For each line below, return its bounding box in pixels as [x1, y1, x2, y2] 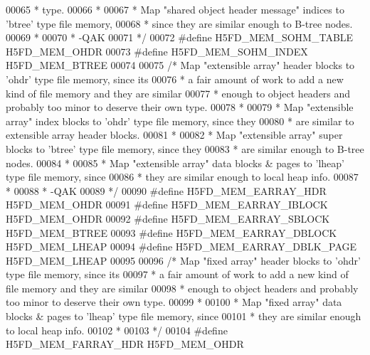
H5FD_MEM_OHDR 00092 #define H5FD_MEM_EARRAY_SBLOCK [6, 211, 330, 226]
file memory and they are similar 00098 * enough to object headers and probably [6, 280, 359, 295]
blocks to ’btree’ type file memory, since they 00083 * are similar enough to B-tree [6, 141, 364, 156]
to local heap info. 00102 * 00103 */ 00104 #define [6, 322, 228, 337]
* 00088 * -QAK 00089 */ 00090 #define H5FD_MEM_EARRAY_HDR [6, 183, 327, 198]
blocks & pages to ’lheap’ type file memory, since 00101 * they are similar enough [6, 309, 361, 324]
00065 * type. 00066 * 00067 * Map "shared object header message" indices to [6, 2, 344, 16]
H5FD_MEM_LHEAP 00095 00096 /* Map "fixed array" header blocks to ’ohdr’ [6, 253, 361, 267]
